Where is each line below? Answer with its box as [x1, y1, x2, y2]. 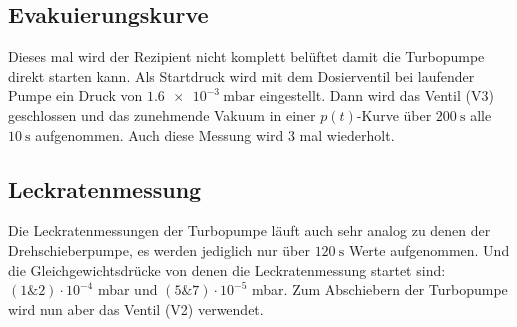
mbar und [97, 279, 158, 300]
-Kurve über [356, 104, 432, 125]
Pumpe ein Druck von [8, 85, 143, 106]
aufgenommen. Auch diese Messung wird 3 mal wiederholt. [35, 124, 395, 145]
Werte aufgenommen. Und [348, 239, 510, 260]
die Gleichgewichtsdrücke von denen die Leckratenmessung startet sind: [8, 259, 446, 280]
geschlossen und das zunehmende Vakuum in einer [8, 104, 316, 125]
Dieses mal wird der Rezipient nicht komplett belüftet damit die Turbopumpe [8, 46, 485, 67]
